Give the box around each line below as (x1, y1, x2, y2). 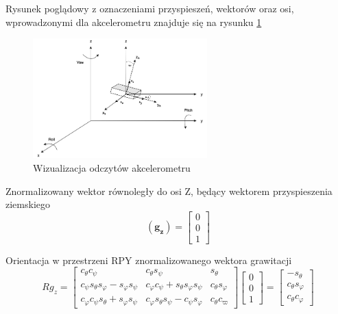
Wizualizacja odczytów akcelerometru (33, 160, 191, 174)
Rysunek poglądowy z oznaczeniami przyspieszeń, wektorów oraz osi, (5, 1, 294, 15)
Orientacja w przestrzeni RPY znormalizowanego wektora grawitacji (5, 252, 292, 267)
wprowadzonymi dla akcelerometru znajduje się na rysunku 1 (5, 14, 262, 29)
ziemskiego (5, 197, 51, 211)
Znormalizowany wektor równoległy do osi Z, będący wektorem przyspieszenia (5, 183, 333, 198)
